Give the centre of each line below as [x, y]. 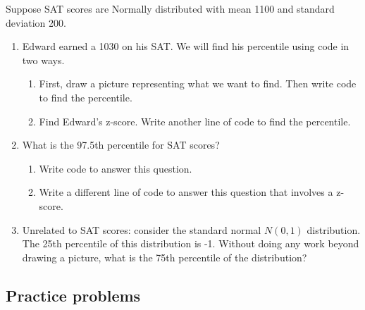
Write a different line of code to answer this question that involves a [186, 192]
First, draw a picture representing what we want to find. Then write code [198, 83]
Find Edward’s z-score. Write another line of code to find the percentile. [195, 121]
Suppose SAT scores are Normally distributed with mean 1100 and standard [170, 8]
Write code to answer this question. [116, 168]
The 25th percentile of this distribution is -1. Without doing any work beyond [191, 243]
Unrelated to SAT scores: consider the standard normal [142, 229]
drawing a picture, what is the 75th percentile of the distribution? [165, 257]
